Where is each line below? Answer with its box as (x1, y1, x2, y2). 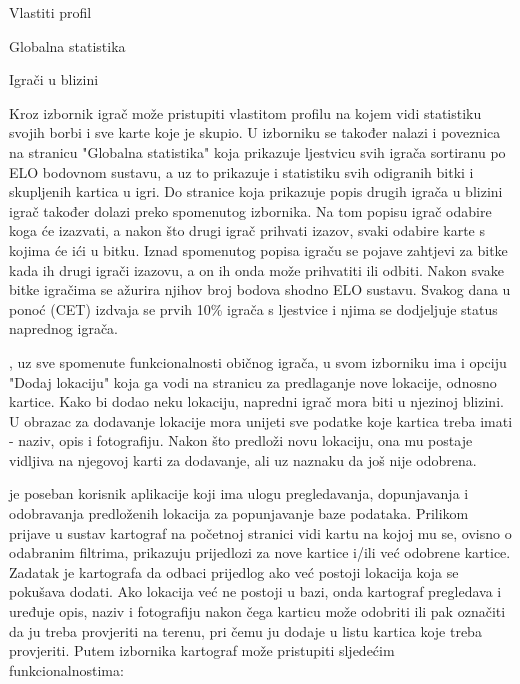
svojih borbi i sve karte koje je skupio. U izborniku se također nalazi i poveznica (9, 122, 501, 143)
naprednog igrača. (9, 318, 118, 339)
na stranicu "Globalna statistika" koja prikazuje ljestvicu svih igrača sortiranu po (9, 141, 506, 162)
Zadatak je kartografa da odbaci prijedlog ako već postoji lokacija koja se (9, 561, 459, 582)
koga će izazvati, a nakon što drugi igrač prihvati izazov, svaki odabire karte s (9, 220, 486, 241)
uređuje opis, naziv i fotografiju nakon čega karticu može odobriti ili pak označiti (9, 601, 506, 622)
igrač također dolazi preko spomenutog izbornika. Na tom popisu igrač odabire (9, 200, 492, 221)
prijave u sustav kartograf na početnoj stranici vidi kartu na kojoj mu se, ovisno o (9, 522, 512, 543)
